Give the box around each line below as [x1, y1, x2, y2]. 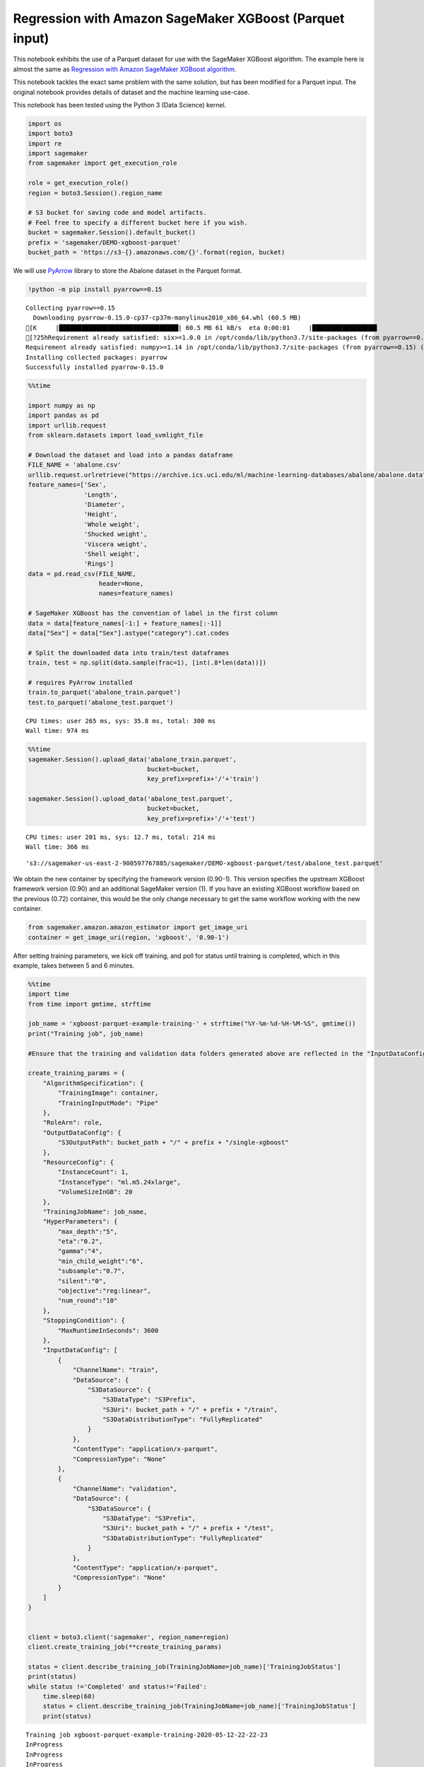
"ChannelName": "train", [72, 1366, 159, 1374]
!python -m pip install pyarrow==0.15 [28, 285, 163, 293]
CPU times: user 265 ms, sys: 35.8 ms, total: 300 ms [25, 717, 216, 724]
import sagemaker [28, 149, 88, 158]
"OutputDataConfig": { [42, 1128, 122, 1137]
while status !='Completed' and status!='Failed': [28, 1682, 208, 1691]
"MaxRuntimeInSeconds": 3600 [57, 1326, 159, 1334]
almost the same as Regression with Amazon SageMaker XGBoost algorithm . [13, 64, 237, 74]
